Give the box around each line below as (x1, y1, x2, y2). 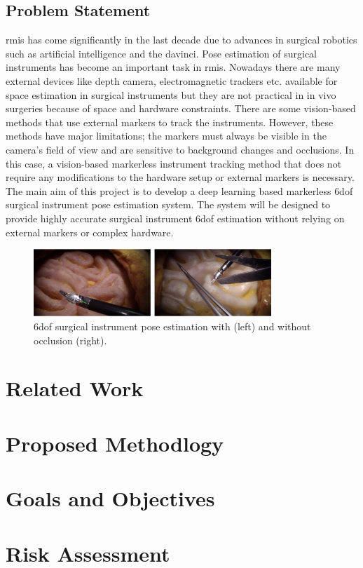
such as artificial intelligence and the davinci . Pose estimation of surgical (6, 46, 317, 60)
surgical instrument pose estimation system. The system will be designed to (6, 197, 331, 212)
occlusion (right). (34, 332, 107, 347)
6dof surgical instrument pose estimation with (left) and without (34, 319, 311, 334)
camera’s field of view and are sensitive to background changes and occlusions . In (6, 142, 355, 156)
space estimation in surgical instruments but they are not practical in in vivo (6, 87, 336, 102)
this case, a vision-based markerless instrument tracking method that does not (6, 156, 342, 170)
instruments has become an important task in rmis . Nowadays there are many (6, 60, 341, 74)
